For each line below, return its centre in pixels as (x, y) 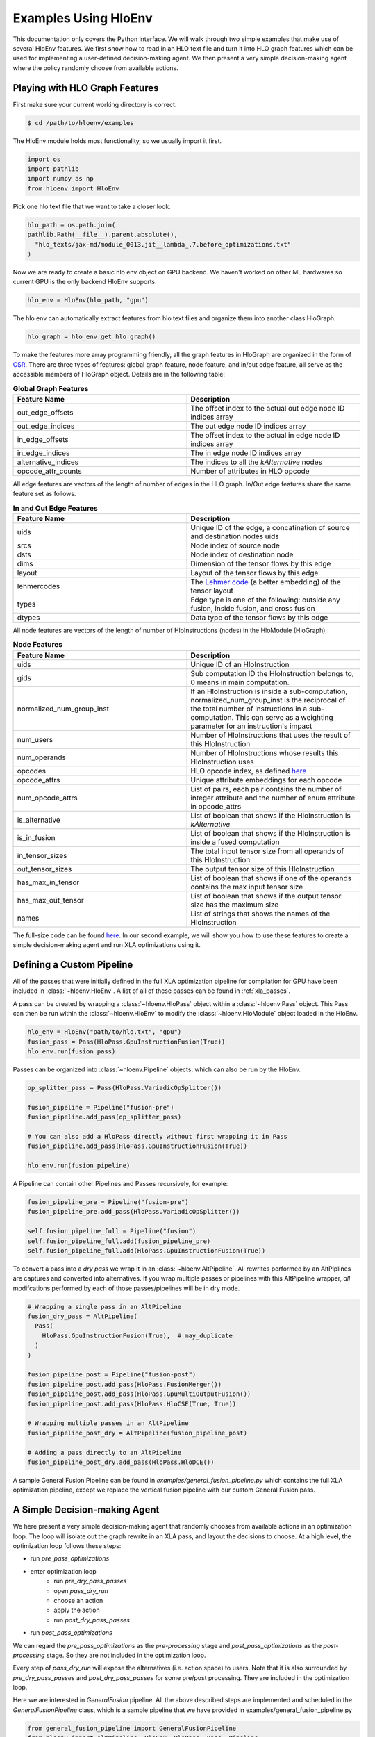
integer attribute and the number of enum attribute (273, 798)
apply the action (77, 1610)
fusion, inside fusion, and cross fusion (253, 608)
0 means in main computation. (240, 682)
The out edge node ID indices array (248, 426)
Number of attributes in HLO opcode (250, 471)
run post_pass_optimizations (71, 1633)
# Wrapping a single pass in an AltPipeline (105, 1307)
